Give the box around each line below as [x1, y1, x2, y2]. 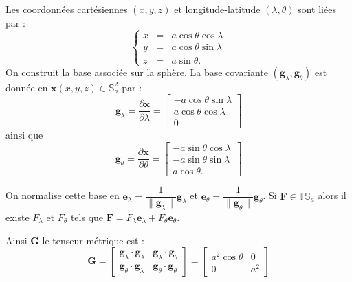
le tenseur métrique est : [42, 233, 144, 247]
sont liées [298, 2, 336, 16]
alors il [318, 188, 346, 202]
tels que [70, 210, 104, 224]
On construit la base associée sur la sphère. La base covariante [5, 64, 268, 79]
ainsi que [5, 128, 43, 142]
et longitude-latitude [174, 2, 261, 16]
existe [5, 210, 30, 224]
